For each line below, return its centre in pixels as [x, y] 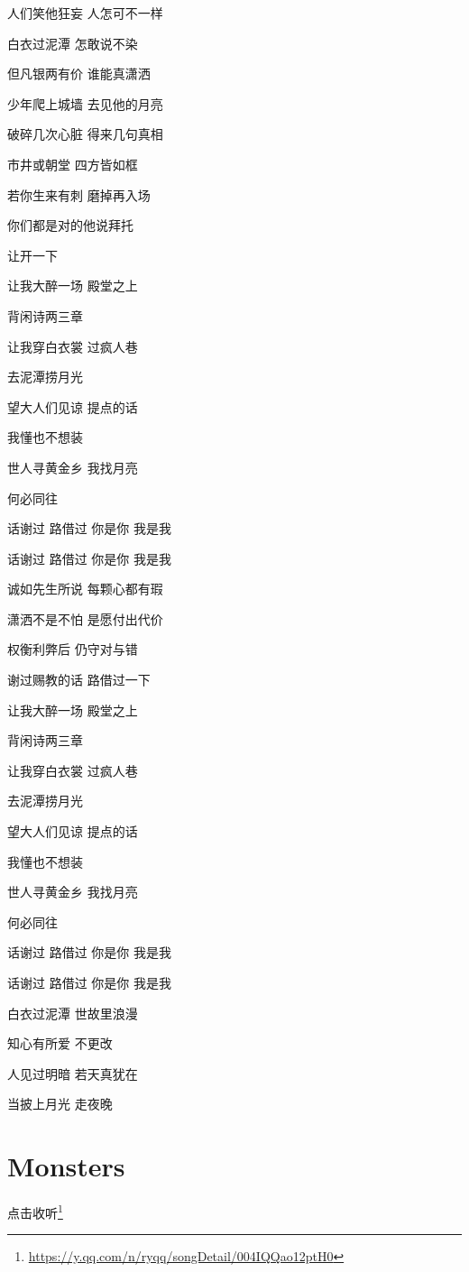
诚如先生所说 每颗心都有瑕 [85, 589]
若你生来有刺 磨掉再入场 [79, 194]
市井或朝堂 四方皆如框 [73, 164]
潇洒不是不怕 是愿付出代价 [85, 618]
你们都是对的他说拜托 [70, 225]
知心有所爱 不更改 [60, 1043]
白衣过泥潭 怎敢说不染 [73, 43]
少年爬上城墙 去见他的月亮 [85, 103]
